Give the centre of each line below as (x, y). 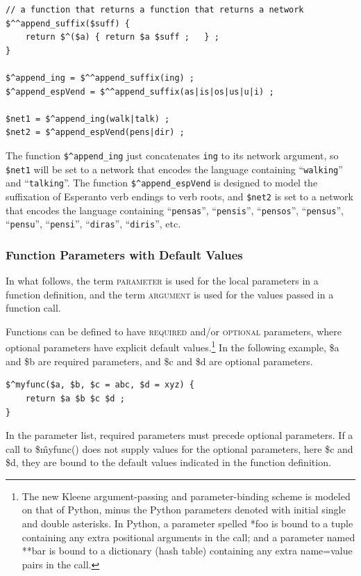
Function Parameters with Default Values (124, 254)
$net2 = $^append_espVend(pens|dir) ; (95, 133)
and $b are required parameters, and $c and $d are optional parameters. (159, 361)
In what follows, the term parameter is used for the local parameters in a (162, 281)
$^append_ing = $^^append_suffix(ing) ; (100, 78)
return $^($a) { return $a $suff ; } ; (122, 37)
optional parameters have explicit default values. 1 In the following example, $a (173, 346)
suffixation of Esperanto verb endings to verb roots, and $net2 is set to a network (179, 196)
